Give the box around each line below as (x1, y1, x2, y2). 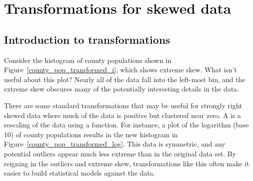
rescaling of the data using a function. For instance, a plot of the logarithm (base (4, 120, 249, 130)
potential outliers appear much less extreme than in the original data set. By (4, 148, 236, 158)
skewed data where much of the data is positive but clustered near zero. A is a (4, 110, 241, 120)
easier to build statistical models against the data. (4, 168, 155, 178)
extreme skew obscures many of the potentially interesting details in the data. (4, 84, 239, 94)
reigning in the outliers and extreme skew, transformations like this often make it (4, 158, 250, 168)
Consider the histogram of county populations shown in (4, 55, 172, 65)
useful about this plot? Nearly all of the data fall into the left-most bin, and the (4, 74, 246, 84)
